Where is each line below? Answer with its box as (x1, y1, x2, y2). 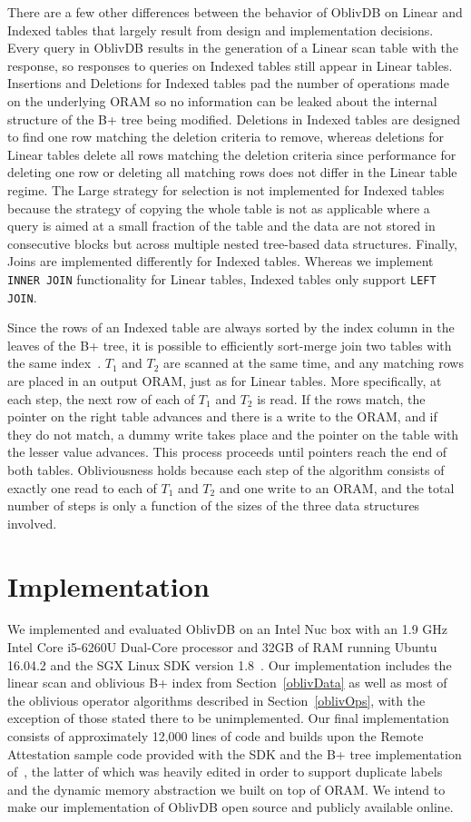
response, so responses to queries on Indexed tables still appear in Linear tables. (7, 55, 453, 74)
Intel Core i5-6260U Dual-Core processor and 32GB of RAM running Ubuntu (7, 638, 437, 657)
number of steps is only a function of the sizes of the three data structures (7, 496, 420, 515)
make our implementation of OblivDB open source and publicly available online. (7, 797, 454, 817)
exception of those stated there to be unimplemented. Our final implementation (7, 708, 449, 728)
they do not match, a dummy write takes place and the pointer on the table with (7, 424, 459, 443)
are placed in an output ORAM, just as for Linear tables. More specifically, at (7, 371, 442, 390)
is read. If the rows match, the (257, 389, 426, 408)
